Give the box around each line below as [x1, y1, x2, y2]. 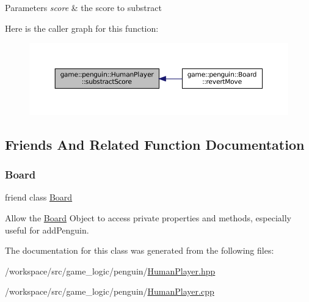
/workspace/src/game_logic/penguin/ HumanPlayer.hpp [5, 264, 216, 277]
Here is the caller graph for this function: [5, 21, 159, 34]
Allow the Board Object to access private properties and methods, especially [5, 212, 291, 224]
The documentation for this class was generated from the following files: [5, 244, 274, 257]
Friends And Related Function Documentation [5, 134, 305, 153]
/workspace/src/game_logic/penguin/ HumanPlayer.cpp [5, 285, 214, 298]
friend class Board [5, 191, 73, 204]
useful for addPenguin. [5, 223, 89, 236]
